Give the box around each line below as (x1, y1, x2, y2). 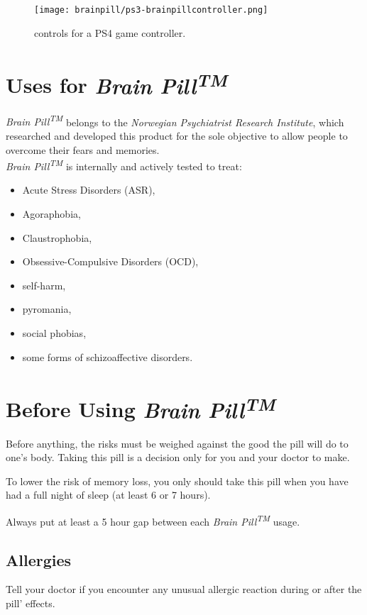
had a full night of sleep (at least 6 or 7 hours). (6, 487, 211, 502)
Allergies (6, 548, 72, 570)
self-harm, (22, 277, 66, 292)
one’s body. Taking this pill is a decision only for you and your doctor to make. (6, 450, 350, 465)
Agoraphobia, (22, 206, 81, 221)
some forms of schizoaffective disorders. (22, 349, 193, 364)
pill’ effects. (6, 596, 55, 611)
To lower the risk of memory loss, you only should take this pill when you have (6, 473, 349, 488)
